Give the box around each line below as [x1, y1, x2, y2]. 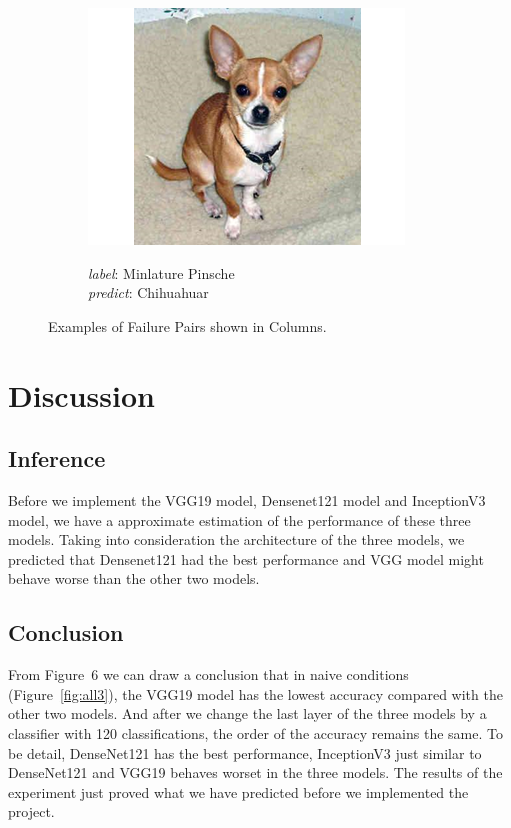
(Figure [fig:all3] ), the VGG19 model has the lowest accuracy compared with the [8, 683, 503, 704]
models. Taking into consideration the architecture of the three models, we [8, 529, 465, 550]
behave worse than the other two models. [8, 568, 260, 589]
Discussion [8, 374, 155, 415]
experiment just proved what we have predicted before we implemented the [8, 781, 469, 802]
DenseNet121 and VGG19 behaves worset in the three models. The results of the [8, 762, 503, 783]
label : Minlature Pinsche [88, 262, 235, 283]
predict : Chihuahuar [88, 282, 209, 303]
